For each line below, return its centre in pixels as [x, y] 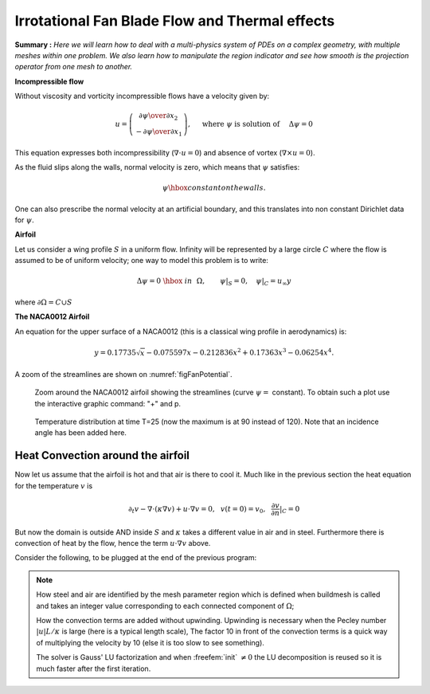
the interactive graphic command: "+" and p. [108, 403]
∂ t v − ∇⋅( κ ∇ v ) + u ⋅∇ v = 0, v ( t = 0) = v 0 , [197, 510]
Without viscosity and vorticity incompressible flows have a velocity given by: [142, 96]
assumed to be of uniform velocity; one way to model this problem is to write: [141, 261]
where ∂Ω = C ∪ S [43, 302]
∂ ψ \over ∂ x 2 [158, 117]
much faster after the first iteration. [94, 669]
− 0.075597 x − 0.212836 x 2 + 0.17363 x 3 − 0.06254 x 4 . [240, 352]
